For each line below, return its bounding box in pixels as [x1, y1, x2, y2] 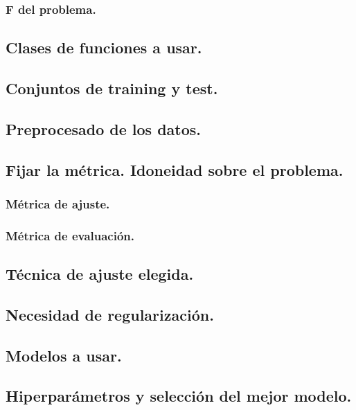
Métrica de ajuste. [6, 195, 110, 212]
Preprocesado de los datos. [6, 118, 201, 139]
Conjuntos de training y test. [6, 78, 218, 99]
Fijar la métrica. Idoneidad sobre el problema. [6, 159, 344, 180]
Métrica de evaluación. [6, 226, 135, 244]
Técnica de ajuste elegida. [6, 263, 194, 285]
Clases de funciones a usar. [6, 37, 202, 58]
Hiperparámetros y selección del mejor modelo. [6, 385, 352, 407]
